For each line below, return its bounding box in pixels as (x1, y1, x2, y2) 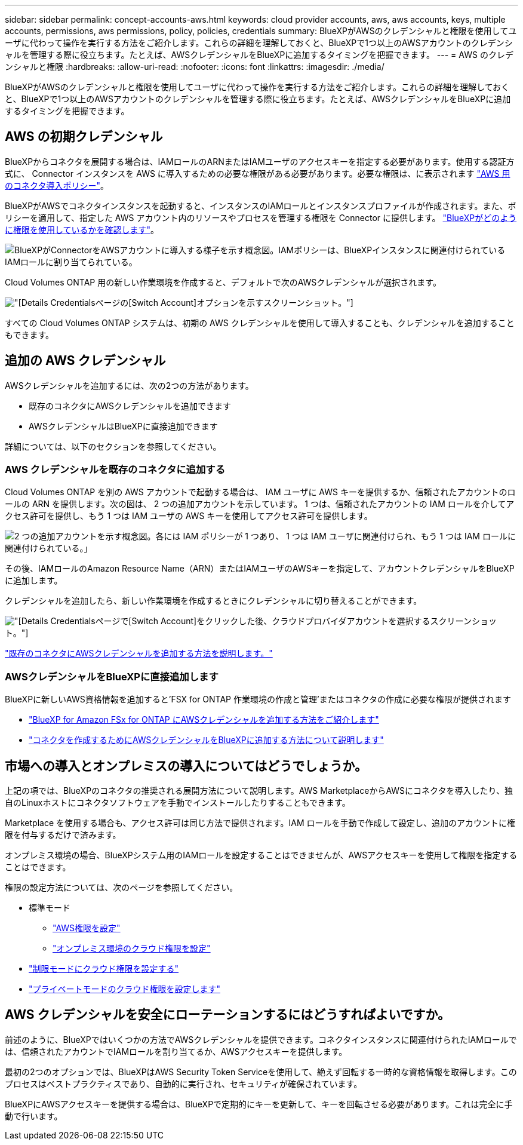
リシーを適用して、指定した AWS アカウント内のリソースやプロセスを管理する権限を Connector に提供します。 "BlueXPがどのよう (5, 212, 517, 223)
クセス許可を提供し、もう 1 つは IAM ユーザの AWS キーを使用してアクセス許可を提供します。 (5, 511, 373, 521)
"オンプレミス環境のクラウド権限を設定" (53, 943, 211, 954)
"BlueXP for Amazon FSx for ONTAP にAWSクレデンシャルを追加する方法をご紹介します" (29, 714, 379, 725)
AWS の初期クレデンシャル (5, 129, 163, 145)
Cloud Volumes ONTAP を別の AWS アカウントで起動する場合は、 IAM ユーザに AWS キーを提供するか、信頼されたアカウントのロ (5, 487, 516, 498)
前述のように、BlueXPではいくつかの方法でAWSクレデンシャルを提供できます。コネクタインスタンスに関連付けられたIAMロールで (5, 1034, 517, 1045)
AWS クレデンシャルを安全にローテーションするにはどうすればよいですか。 (5, 1007, 451, 1023)
